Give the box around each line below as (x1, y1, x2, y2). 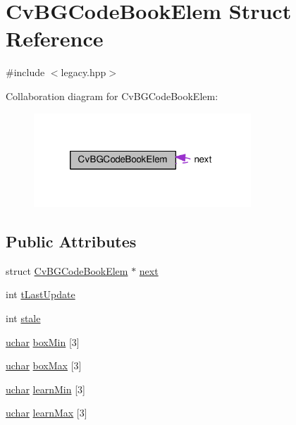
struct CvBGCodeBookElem (6, 263, 128, 278)
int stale (6, 311, 41, 326)
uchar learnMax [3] (6, 405, 87, 420)
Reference (6, 24, 104, 53)
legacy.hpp (61, 65, 106, 80)
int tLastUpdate (6, 287, 75, 302)
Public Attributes (6, 230, 137, 252)
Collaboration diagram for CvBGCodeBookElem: (6, 88, 218, 103)
